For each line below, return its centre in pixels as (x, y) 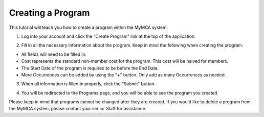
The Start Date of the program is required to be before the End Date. (90, 68)
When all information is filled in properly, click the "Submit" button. (88, 84)
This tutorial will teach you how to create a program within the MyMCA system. (88, 27)
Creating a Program (49, 13)
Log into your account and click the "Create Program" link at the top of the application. (108, 36)
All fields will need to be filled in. (54, 54)
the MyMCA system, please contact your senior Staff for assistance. (78, 109)
